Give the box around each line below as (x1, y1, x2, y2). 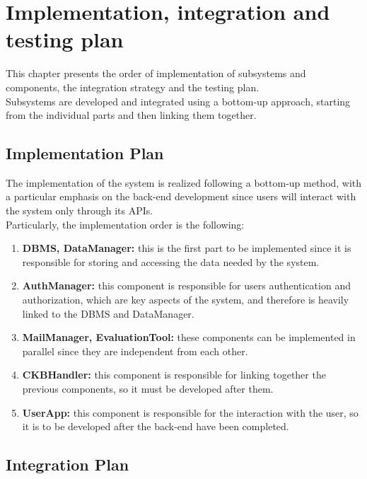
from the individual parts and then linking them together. (6, 108, 257, 122)
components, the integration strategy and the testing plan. (6, 79, 260, 94)
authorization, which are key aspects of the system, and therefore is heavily (22, 292, 349, 307)
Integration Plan (6, 454, 129, 475)
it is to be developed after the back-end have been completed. (22, 419, 289, 434)
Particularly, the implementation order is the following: (6, 217, 245, 231)
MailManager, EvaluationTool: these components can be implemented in (22, 330, 356, 345)
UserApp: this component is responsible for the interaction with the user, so (22, 405, 359, 420)
